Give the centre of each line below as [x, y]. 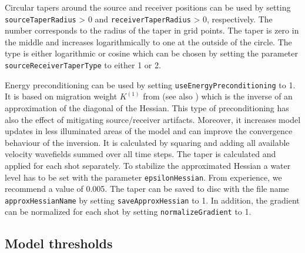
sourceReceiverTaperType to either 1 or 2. [83, 65]
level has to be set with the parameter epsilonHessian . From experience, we [143, 177]
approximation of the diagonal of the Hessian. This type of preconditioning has [147, 107]
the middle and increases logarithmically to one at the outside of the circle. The [148, 41]
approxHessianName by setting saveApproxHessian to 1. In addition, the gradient [152, 200]
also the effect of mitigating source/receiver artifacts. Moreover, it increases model [153, 119]
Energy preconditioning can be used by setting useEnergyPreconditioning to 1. [150, 84]
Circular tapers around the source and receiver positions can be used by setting [148, 7]
